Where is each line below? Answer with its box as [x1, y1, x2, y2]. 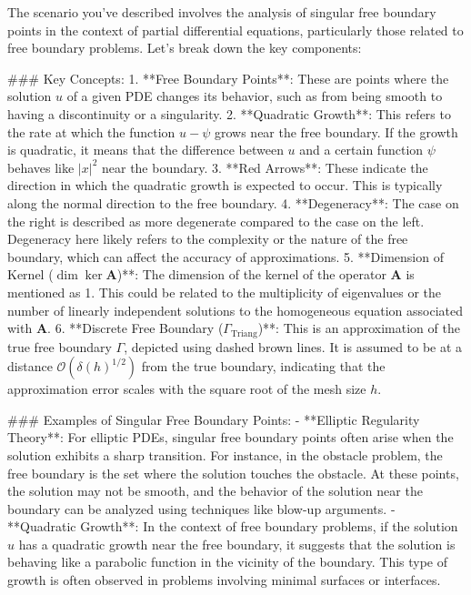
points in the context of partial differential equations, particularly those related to [7, 20, 464, 39]
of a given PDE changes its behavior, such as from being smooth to [66, 86, 443, 106]
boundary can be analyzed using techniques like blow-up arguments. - [7, 499, 396, 518]
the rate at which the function [7, 122, 175, 141]
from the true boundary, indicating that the [141, 357, 386, 376]
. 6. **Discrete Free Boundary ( [47, 318, 224, 338]
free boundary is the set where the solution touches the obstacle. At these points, [7, 463, 459, 482]
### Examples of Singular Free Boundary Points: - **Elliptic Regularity [7, 409, 420, 429]
